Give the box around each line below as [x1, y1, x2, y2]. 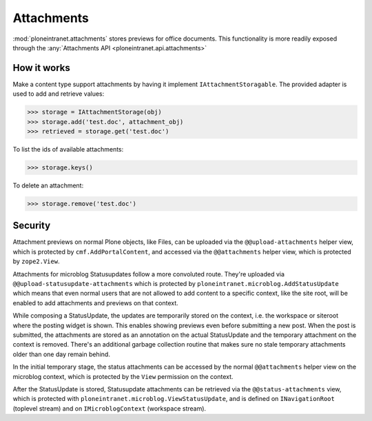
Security [12, 220, 51, 232]
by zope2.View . [12, 257, 60, 265]
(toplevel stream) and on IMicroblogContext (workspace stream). [12, 404, 207, 413]
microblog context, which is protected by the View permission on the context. [12, 372, 234, 380]
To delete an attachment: [12, 181, 84, 189]
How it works [12, 62, 70, 74]
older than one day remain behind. [12, 350, 110, 358]
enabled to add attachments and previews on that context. [12, 298, 178, 307]
